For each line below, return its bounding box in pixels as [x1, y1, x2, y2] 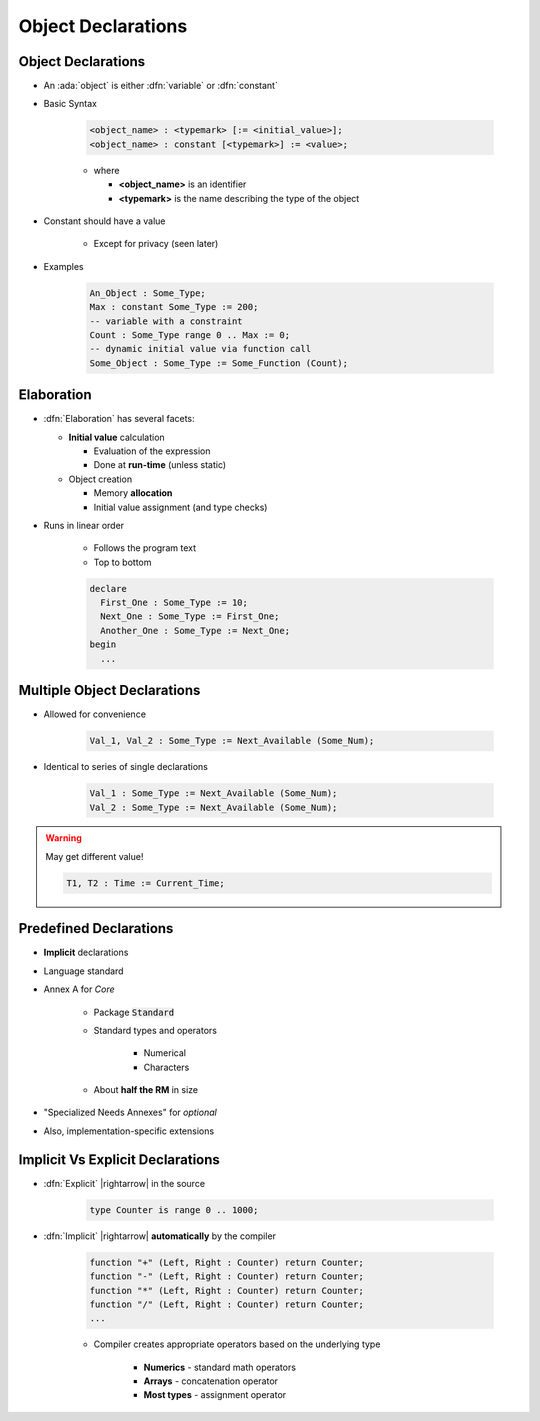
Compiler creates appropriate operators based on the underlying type [93, 1338, 381, 1350]
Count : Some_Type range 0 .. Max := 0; [89, 329, 290, 340]
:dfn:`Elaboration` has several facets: [43, 413, 195, 425]
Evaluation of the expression [93, 445, 211, 457]
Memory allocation [93, 487, 173, 499]
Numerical [143, 1047, 187, 1059]
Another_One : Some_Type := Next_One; [100, 625, 290, 636]
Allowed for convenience [43, 708, 147, 720]
